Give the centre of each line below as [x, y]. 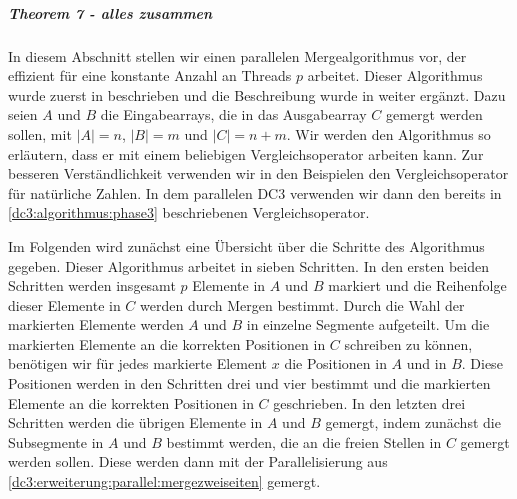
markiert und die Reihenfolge [417, 285]
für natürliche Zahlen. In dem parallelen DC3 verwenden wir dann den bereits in [255, 192]
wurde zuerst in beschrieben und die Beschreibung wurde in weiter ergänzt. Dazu [257, 94]
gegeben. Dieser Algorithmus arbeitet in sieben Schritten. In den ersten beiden [248, 265]
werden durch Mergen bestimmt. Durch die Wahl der [302, 304]
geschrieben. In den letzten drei [369, 402]
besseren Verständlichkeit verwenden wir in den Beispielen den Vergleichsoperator [258, 173]
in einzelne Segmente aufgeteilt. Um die [368, 324]
